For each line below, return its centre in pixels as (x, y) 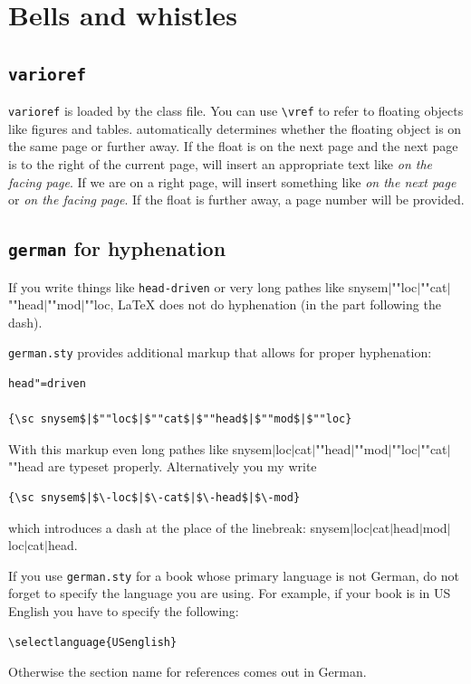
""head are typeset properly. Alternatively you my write (163, 466)
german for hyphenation (117, 248)
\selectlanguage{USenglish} (93, 642)
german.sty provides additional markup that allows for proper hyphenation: (220, 352)
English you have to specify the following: (124, 611)
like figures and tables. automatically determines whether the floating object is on (235, 128)
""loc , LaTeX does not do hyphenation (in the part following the (263, 304)
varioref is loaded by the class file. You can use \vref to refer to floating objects (236, 111)
